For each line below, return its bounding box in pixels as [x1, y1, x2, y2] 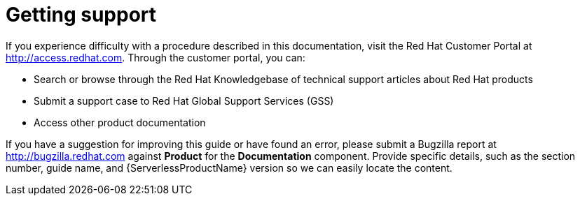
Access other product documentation [34, 116, 206, 128]
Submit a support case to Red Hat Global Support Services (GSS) [34, 94, 334, 107]
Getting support [6, 3, 157, 27]
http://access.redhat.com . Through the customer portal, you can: [6, 51, 305, 64]
